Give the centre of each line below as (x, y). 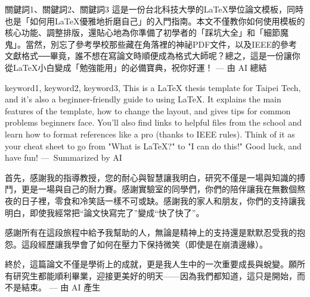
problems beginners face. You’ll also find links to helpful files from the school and (154, 122)
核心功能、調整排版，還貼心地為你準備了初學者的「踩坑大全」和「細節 (142, 32)
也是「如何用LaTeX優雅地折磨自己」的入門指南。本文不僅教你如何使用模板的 (155, 21)
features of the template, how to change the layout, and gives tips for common (148, 110)
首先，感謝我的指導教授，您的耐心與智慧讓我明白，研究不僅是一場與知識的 (151, 177)
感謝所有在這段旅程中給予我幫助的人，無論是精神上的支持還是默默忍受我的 (151, 232)
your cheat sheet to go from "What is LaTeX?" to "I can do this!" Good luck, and (153, 146)
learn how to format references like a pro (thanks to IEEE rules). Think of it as (150, 134)
